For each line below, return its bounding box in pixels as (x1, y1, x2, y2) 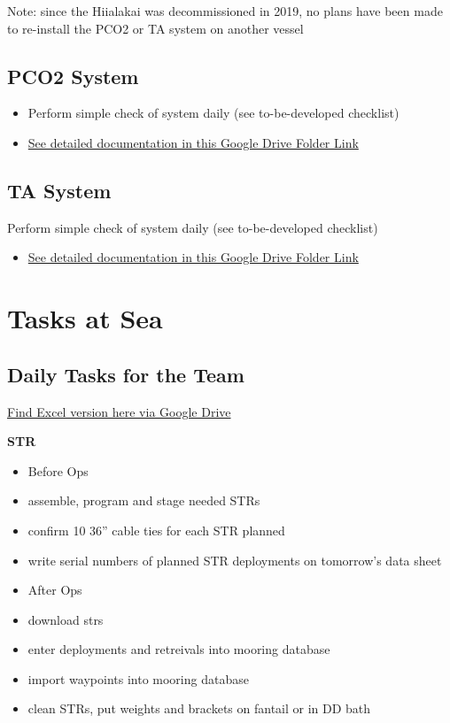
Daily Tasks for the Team (7, 360, 244, 388)
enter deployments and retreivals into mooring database (27, 640, 330, 658)
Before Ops (27, 461, 89, 480)
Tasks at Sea (7, 300, 163, 336)
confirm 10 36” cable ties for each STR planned (27, 520, 285, 539)
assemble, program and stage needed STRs (27, 491, 260, 510)
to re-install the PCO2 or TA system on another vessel (7, 19, 304, 37)
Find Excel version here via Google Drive (7, 402, 231, 420)
